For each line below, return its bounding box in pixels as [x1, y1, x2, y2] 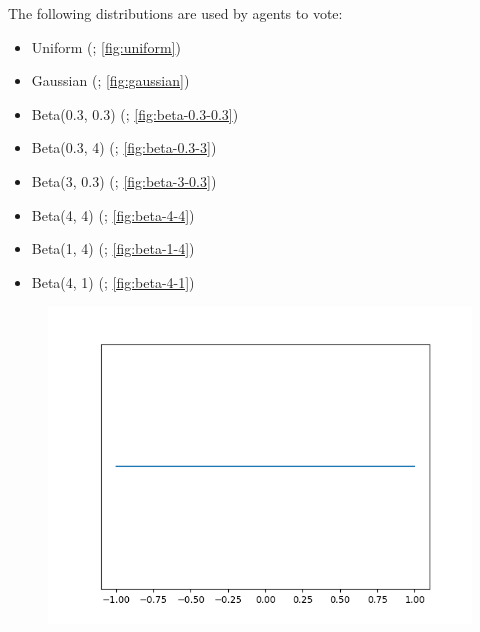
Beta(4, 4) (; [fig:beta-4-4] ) [31, 204, 195, 225]
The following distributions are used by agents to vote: [8, 3, 343, 23]
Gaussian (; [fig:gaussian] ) [31, 70, 190, 91]
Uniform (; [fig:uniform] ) [31, 36, 181, 57]
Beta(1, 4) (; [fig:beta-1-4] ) [31, 238, 195, 259]
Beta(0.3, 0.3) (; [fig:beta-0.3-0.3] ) [31, 103, 239, 124]
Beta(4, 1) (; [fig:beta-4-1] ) [31, 271, 195, 292]
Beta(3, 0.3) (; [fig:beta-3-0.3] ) [31, 170, 217, 191]
